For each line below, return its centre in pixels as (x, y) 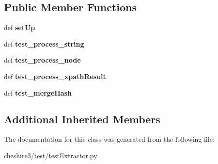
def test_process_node (42, 60)
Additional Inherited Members (82, 119)
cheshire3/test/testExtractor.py (51, 155)
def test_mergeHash (38, 92)
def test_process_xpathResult (55, 76)
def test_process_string (44, 43)
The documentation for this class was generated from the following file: (109, 139)
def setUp (20, 27)
